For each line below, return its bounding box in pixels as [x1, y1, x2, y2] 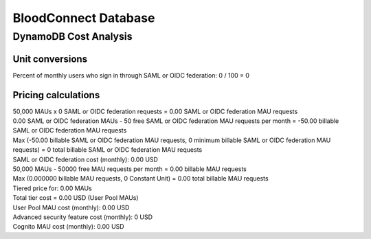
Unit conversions [12, 53, 88, 65]
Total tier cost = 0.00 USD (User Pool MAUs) [12, 194, 139, 202]
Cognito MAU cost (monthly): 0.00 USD [12, 223, 124, 231]
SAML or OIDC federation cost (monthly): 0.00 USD [12, 155, 158, 163]
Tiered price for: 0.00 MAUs [12, 184, 92, 192]
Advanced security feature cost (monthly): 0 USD [12, 213, 153, 221]
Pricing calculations [12, 89, 100, 101]
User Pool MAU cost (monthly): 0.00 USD [12, 203, 130, 212]
